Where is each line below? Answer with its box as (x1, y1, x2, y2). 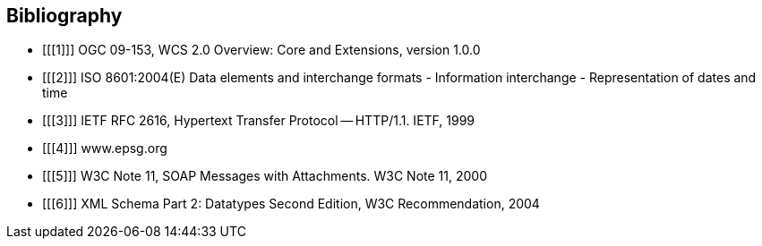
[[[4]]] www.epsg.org (42, 140, 167, 157)
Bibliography (6, 4, 123, 27)
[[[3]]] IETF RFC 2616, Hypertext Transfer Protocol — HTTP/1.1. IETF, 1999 (42, 113, 475, 129)
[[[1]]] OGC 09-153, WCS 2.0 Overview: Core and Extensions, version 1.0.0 (42, 42, 481, 58)
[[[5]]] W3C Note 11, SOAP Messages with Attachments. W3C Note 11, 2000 (42, 168, 487, 184)
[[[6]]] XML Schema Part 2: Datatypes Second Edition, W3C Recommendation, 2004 (42, 196, 540, 212)
